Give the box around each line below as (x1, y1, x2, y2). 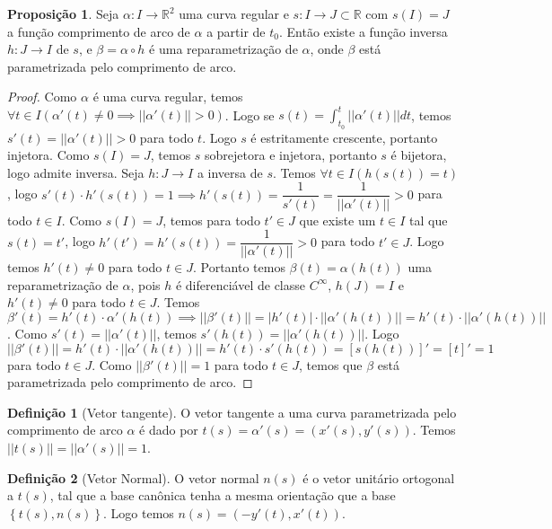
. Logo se (224, 105, 275, 124)
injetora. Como (7, 145, 90, 164)
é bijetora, (390, 145, 447, 164)
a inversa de (197, 163, 263, 181)
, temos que (299, 355, 363, 374)
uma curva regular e (179, 4, 289, 22)
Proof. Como (7, 87, 77, 106)
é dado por (139, 420, 198, 439)
